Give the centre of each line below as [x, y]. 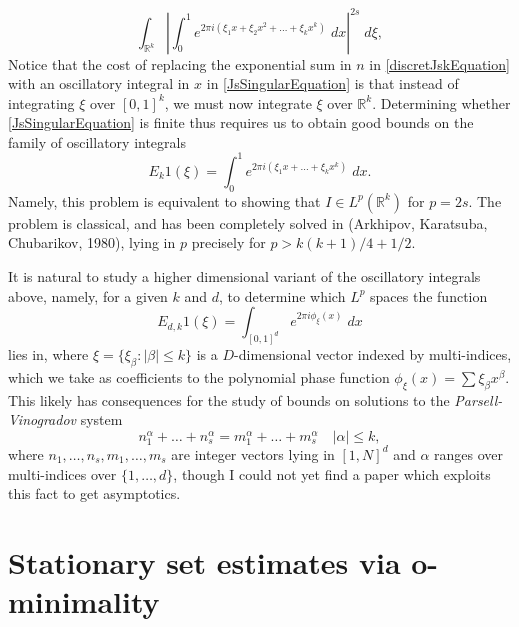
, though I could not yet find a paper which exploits [332, 473]
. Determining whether [441, 102]
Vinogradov [42, 419]
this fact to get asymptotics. [94, 493]
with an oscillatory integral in [99, 83]
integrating [41, 102]
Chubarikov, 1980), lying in [92, 242]
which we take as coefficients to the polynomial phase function [199, 376]
